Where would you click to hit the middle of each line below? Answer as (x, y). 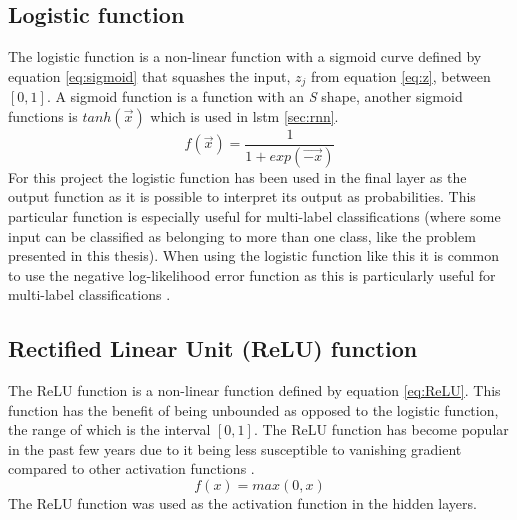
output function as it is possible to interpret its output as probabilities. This (242, 196)
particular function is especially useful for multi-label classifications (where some (254, 215)
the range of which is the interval (109, 429)
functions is (43, 115)
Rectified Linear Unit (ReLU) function (213, 348)
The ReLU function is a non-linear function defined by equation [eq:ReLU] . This (254, 390)
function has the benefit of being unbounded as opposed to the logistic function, (253, 409)
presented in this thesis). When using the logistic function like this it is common (254, 255)
